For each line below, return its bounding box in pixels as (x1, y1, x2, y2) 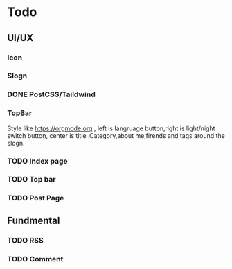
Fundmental (7, 214, 60, 226)
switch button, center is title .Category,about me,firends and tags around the (7, 131, 225, 139)
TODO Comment (7, 254, 64, 263)
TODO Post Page (7, 193, 64, 203)
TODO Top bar (7, 175, 56, 184)
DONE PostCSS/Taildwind (7, 89, 96, 99)
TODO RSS (7, 235, 44, 245)
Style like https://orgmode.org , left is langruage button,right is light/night (7, 124, 215, 132)
